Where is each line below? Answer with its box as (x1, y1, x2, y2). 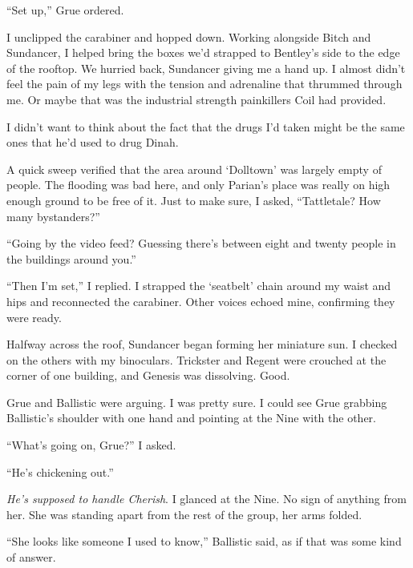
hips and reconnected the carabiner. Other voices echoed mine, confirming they (6, 292, 395, 309)
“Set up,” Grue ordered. (6, 2, 124, 18)
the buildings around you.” (6, 250, 136, 267)
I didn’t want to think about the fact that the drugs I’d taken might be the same (6, 118, 405, 135)
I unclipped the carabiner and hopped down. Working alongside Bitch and (6, 28, 371, 45)
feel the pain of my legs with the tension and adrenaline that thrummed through (6, 75, 403, 92)
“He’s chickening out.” (6, 463, 114, 480)
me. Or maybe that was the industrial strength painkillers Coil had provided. (6, 91, 387, 107)
